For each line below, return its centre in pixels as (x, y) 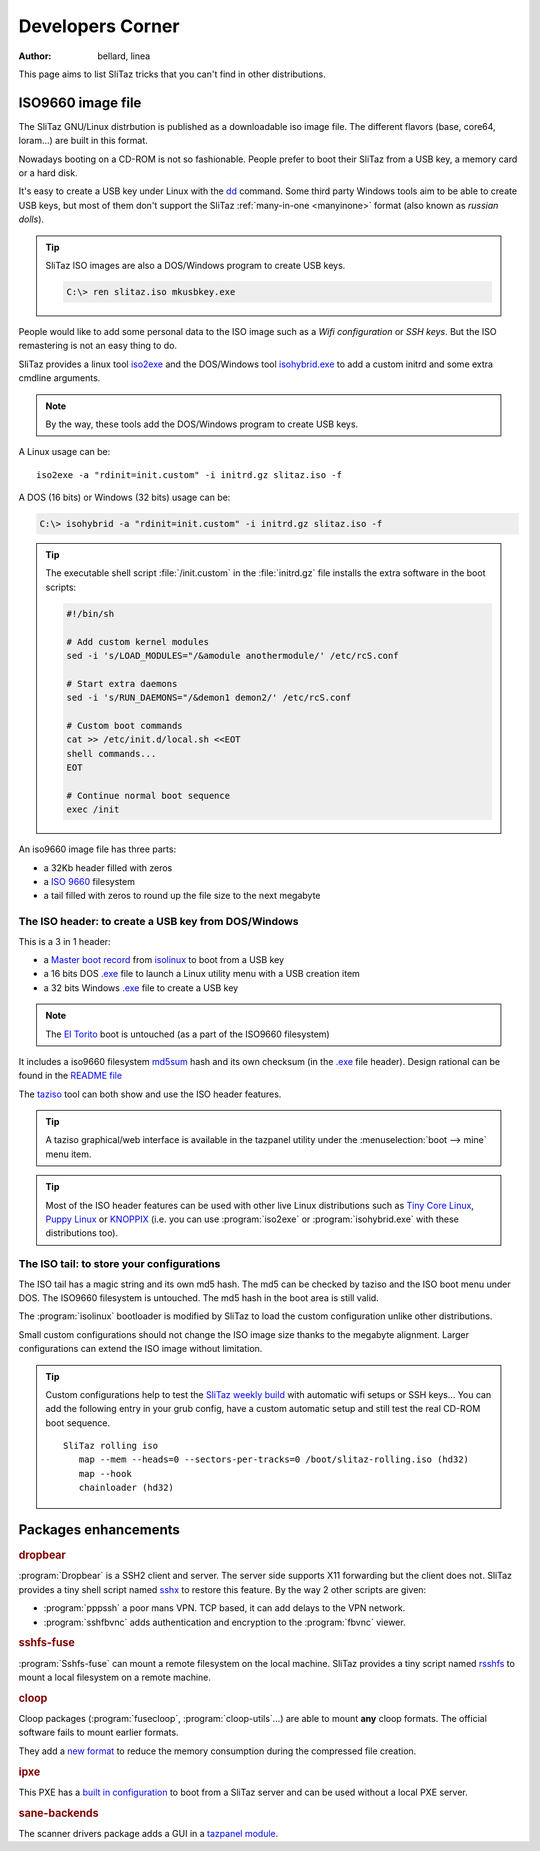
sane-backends (58, 1813)
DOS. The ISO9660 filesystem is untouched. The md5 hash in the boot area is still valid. (198, 1297)
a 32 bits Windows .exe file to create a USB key (141, 987)
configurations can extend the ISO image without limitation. (140, 1349)
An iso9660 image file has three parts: (97, 849)
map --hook (105, 1473)
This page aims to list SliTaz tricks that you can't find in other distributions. (172, 74)
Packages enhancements (99, 1530)
